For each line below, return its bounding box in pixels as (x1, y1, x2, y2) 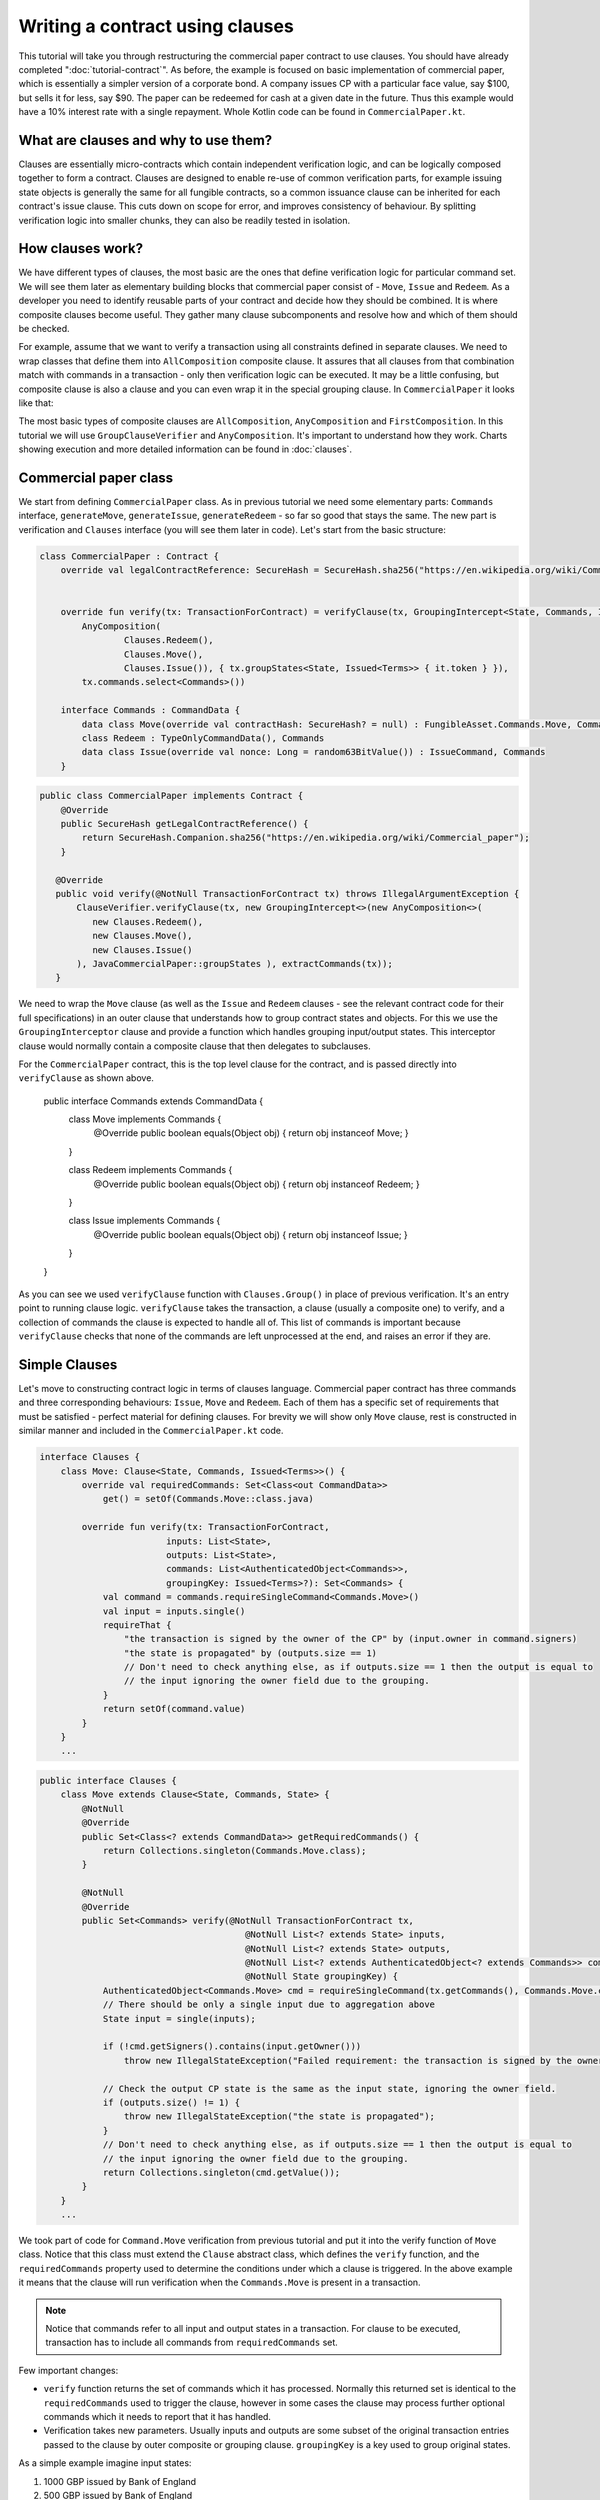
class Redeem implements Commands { (68, 1164, 233, 1176)
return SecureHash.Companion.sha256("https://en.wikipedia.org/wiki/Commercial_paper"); (81, 832, 530, 844)
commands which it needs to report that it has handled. (43, 2411, 272, 2422)
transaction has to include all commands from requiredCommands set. (45, 2336, 339, 2349)
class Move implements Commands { (68, 1113, 222, 1125)
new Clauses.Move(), (91, 930, 194, 942)
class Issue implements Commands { (68, 1215, 221, 1227)
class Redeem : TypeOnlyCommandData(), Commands (81, 732, 325, 744)
